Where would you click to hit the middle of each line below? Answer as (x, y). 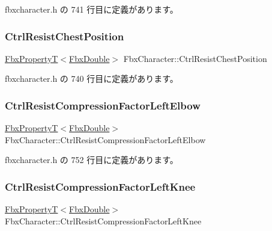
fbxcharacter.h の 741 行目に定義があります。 (92, 9)
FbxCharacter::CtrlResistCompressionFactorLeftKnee (103, 220)
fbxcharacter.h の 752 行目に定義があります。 (92, 160)
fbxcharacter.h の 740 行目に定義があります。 (92, 79)
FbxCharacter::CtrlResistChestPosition (195, 58)
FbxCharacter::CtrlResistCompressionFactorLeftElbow (105, 139)
